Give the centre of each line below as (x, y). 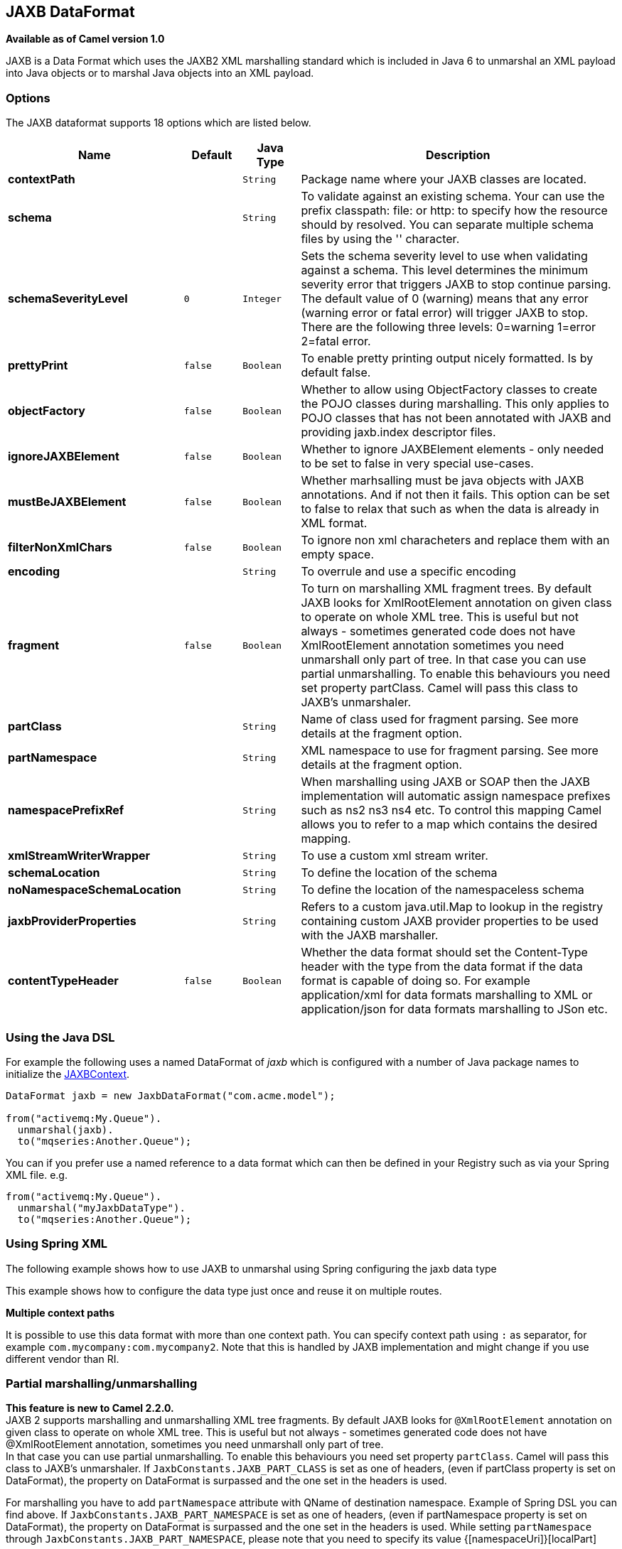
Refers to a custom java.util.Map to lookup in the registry (452, 907)
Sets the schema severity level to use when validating (444, 256)
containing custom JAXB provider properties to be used (450, 921)
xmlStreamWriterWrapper (79, 856)
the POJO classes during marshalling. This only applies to (455, 404)
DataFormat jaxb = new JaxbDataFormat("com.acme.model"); (171, 1095)
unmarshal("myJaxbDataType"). (101, 1208)
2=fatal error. (336, 341)
